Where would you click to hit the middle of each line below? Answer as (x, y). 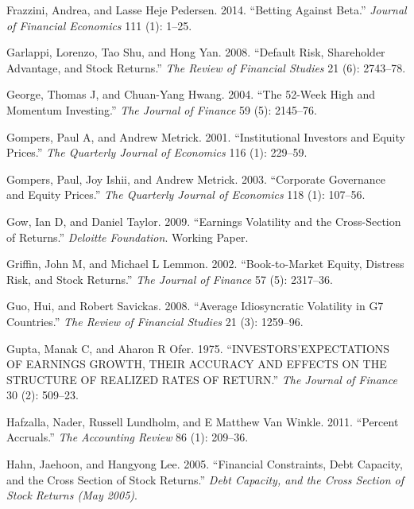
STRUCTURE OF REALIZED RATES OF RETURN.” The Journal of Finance (202, 379)
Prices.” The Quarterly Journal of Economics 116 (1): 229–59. (157, 152)
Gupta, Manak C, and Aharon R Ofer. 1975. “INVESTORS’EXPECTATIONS (198, 348)
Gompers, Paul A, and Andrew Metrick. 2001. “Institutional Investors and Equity (206, 136)
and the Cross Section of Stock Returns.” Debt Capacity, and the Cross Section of (205, 479)
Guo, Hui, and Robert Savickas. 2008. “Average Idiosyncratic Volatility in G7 (195, 306)
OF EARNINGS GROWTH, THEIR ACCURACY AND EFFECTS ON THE (197, 364)
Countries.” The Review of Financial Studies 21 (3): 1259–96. (155, 321)
